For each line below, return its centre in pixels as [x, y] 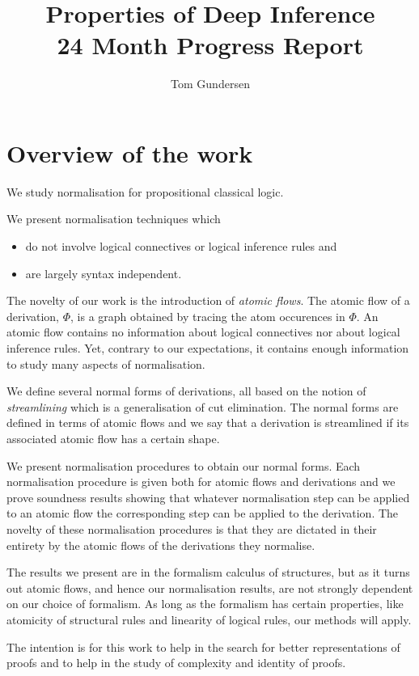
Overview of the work [130, 152]
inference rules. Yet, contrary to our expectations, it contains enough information [208, 348]
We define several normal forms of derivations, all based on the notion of [186, 391]
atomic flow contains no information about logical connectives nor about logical [203, 332]
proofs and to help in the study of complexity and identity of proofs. [176, 663]
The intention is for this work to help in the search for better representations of [203, 646]
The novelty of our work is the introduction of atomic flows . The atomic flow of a [208, 300]
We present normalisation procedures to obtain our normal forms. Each [184, 465]
